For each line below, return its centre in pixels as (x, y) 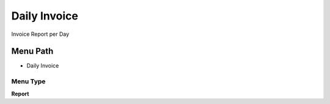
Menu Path (32, 51)
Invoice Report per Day (40, 34)
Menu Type (28, 81)
